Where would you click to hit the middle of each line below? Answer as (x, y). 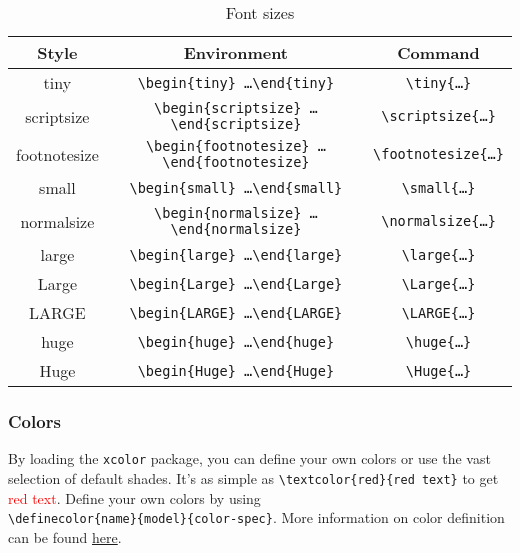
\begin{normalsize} (228, 213)
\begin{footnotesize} (227, 146)
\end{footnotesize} (236, 162)
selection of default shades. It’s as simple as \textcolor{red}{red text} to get (253, 477)
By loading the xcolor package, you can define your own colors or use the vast (249, 458)
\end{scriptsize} (236, 124)
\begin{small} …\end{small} (236, 187)
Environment (236, 52)
